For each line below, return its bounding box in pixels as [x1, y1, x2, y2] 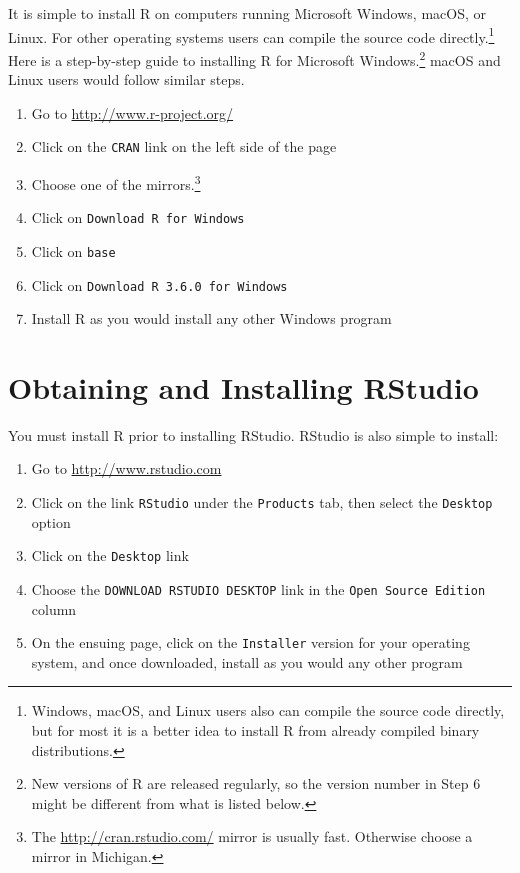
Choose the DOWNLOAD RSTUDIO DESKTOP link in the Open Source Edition [31, 578, 486, 599]
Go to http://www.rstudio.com [31, 458, 222, 479]
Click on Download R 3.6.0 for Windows [31, 274, 288, 295]
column [31, 598, 77, 619]
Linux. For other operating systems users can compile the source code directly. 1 [8, 23, 495, 47]
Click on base [31, 240, 116, 261]
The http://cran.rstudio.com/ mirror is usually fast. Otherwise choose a [31, 826, 473, 847]
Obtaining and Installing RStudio [8, 366, 479, 407]
